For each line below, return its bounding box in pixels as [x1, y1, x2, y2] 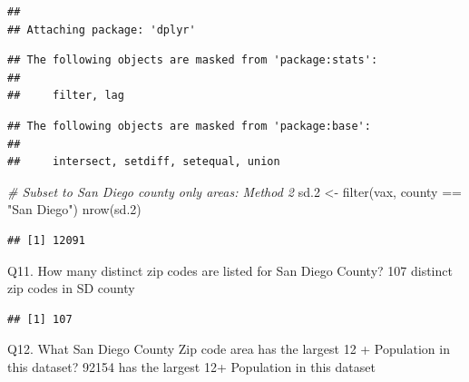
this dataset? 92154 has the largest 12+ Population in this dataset [7, 357, 376, 376]
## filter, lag [7, 89, 124, 103]
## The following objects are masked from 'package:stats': [7, 54, 378, 67]
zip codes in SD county [7, 279, 135, 298]
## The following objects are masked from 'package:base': [7, 119, 371, 132]
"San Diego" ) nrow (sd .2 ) [7, 200, 142, 219]
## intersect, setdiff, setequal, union [7, 155, 280, 169]
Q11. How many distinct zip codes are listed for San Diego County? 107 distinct [7, 260, 453, 279]
